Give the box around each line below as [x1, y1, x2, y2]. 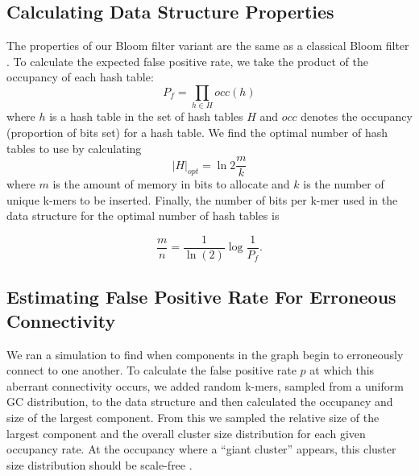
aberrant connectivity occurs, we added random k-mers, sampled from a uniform [6, 377, 404, 394]
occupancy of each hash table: [6, 68, 154, 85]
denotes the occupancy [301, 108, 413, 125]
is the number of [303, 176, 384, 192]
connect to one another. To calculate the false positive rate [6, 362, 297, 379]
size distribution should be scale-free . [6, 456, 193, 473]
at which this [309, 362, 375, 379]
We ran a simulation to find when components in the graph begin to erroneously [6, 346, 404, 362]
